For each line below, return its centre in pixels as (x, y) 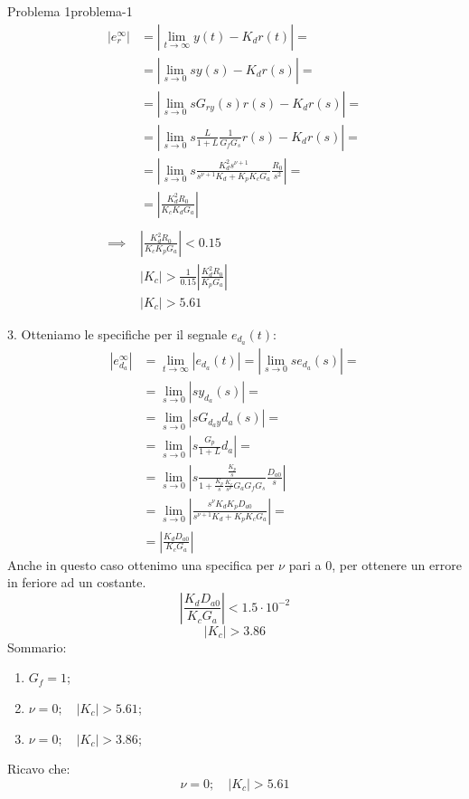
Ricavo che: (39, 769)
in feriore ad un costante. (77, 582)
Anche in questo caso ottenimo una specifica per (141, 564)
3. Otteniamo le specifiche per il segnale (117, 333)
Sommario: (37, 647)
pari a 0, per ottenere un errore (375, 564)
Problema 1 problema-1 (70, 11)
